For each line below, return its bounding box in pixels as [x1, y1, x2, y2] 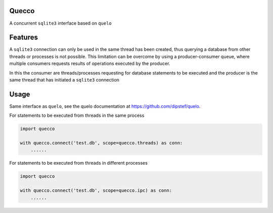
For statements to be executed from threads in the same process [9, 112, 145, 118]
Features [9, 33, 38, 42]
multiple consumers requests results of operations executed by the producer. [9, 60, 170, 66]
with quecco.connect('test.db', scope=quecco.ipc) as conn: [20, 188, 172, 193]
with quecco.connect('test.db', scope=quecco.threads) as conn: [20, 140, 183, 146]
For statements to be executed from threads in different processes [9, 160, 148, 166]
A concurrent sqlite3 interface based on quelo [9, 20, 112, 26]
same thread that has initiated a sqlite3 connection [9, 77, 120, 83]
